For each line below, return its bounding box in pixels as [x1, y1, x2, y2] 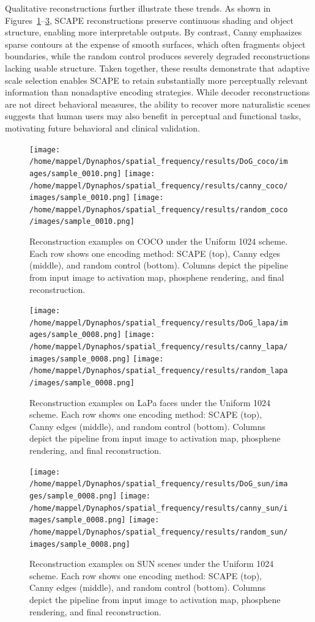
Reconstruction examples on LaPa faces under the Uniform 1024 [29, 396, 271, 409]
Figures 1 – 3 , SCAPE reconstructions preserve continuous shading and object [5, 13, 294, 26]
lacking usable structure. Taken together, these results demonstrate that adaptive [5, 61, 310, 74]
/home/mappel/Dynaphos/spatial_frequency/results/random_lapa [29, 366, 288, 376]
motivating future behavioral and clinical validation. [5, 121, 201, 134]
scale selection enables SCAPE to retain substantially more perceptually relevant [5, 73, 308, 86]
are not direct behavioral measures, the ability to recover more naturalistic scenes [5, 97, 311, 110]
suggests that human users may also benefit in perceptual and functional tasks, [5, 109, 302, 122]
